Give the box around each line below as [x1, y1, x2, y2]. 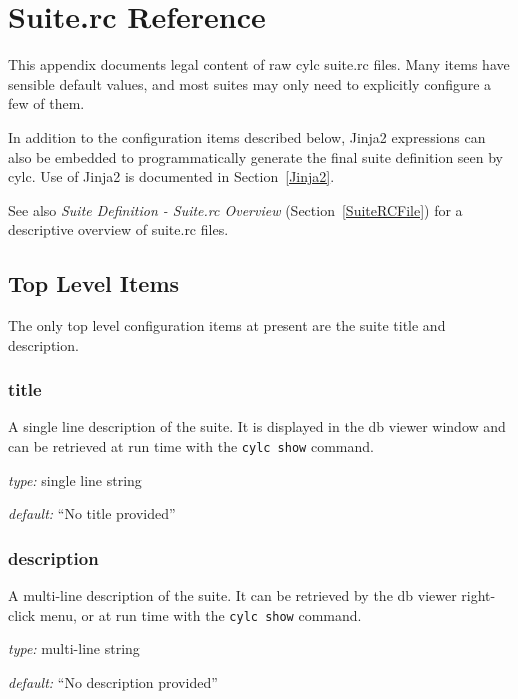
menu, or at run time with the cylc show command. [39, 604, 362, 625]
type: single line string [8, 469, 142, 490]
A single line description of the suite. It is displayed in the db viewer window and [8, 416, 506, 437]
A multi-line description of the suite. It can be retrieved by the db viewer [8, 585, 457, 606]
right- [461, 585, 496, 606]
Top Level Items [8, 268, 180, 299]
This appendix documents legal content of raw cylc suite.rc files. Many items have [8, 54, 510, 75]
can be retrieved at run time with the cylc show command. [8, 436, 374, 457]
